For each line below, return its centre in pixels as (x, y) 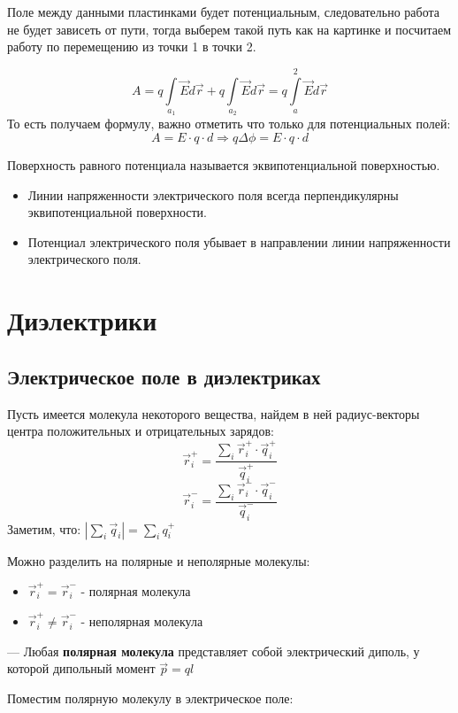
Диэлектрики (82, 320)
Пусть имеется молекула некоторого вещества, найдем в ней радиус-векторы (214, 413)
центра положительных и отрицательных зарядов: (141, 431)
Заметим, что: (44, 528)
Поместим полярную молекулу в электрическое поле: (150, 697)
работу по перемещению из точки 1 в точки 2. (132, 46)
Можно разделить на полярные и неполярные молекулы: (159, 560)
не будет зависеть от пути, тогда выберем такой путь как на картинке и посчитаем (229, 29)
